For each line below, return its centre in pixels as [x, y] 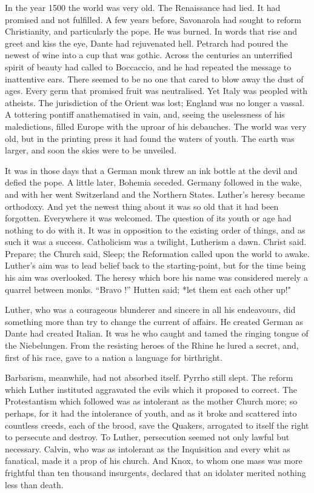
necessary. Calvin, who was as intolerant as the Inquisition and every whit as [148, 448]
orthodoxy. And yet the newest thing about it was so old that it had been [142, 206]
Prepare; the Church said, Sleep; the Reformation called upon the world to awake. [157, 253]
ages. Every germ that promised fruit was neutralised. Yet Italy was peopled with [156, 91]
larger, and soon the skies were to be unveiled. [91, 150]
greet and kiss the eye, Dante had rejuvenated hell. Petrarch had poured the [147, 43]
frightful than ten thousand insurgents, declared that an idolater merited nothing [155, 472]
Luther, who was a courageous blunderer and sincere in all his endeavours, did [150, 310]
